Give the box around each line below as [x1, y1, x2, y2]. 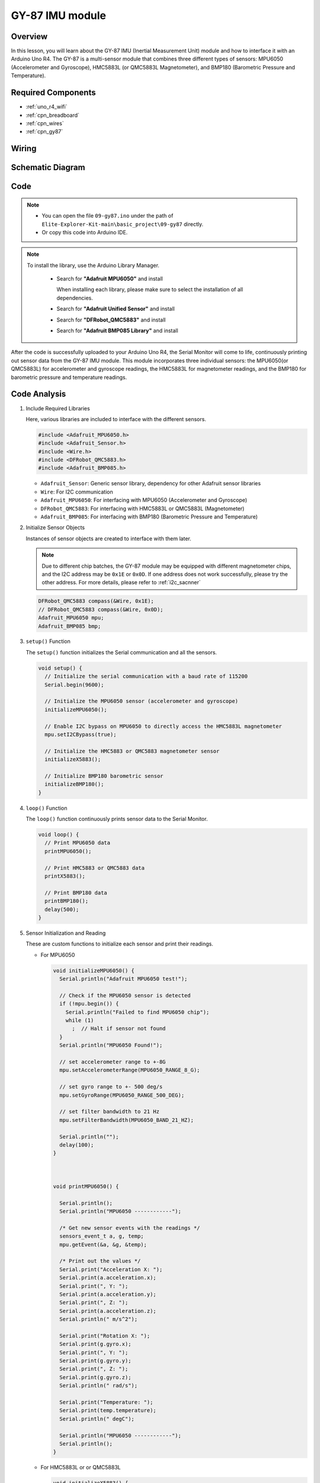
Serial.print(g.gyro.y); [59, 1357, 132, 1364]
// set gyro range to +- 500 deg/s [59, 1083, 163, 1090]
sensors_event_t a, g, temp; [59, 1233, 145, 1240]
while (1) [65, 1017, 94, 1024]
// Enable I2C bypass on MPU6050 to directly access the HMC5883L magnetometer [44, 723, 283, 730]
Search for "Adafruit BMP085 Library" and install [56, 327, 178, 335]
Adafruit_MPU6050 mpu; [38, 615, 104, 621]
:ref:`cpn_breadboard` [25, 112, 80, 119]
